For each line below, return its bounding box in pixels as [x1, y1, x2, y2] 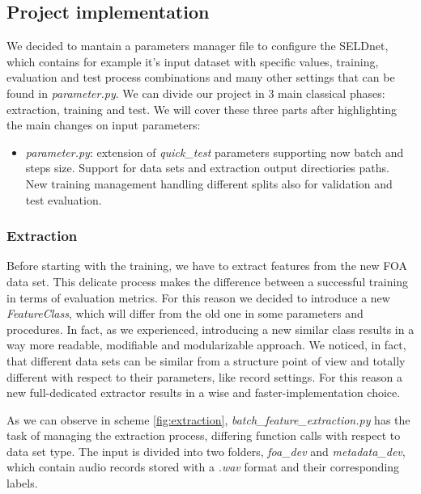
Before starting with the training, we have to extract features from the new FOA [6, 257, 408, 274]
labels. [6, 475, 38, 492]
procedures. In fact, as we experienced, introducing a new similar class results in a [6, 320, 415, 337]
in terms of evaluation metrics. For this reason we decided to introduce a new [6, 289, 390, 306]
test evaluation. [25, 191, 102, 208]
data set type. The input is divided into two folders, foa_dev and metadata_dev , [6, 442, 406, 459]
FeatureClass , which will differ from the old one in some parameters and [6, 305, 364, 322]
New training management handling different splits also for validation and [25, 175, 393, 192]
